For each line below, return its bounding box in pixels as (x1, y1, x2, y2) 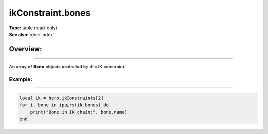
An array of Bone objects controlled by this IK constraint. (9, 64, 126, 69)
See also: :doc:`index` (9, 31, 54, 37)
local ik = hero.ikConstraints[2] (19, 95, 104, 101)
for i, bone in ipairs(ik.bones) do (19, 102, 109, 108)
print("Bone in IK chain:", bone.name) (30, 109, 128, 115)
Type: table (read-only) (9, 25, 57, 31)
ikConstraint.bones (9, 7, 91, 18)
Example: (9, 76, 32, 83)
